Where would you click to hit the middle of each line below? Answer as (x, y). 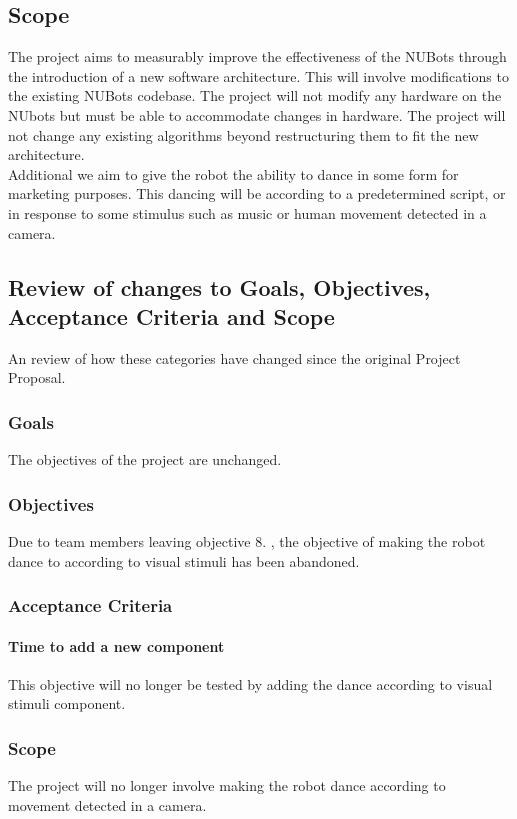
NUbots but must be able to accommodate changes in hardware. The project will (257, 114)
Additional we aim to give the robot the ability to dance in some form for (233, 173)
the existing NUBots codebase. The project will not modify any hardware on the (255, 95)
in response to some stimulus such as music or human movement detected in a (247, 212)
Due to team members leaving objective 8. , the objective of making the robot (247, 540)
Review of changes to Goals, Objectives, (219, 286)
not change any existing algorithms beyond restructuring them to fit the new (243, 134)
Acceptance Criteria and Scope (171, 315)
